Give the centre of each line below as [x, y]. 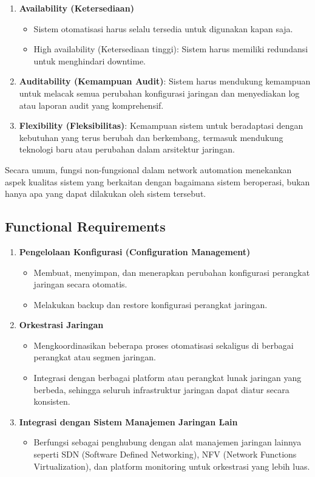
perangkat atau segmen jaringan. [95, 357]
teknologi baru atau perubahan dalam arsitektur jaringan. [127, 149]
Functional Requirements [85, 226]
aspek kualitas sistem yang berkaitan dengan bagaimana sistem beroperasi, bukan [157, 181]
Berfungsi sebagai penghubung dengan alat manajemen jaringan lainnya [168, 442]
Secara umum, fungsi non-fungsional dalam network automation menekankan [148, 169]
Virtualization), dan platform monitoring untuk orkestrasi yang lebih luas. [172, 466]
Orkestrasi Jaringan [61, 325]
